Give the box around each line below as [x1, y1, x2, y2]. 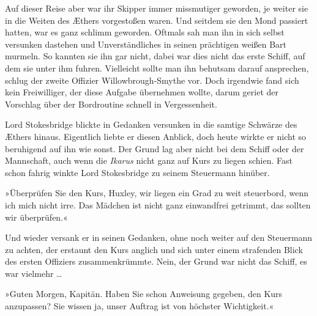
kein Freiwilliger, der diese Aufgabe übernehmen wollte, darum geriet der [5, 86, 279, 98]
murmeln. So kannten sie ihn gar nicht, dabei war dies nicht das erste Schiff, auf [5, 50, 305, 62]
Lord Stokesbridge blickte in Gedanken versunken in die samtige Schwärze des [5, 118, 297, 131]
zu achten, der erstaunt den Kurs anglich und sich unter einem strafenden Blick [5, 243, 303, 255]
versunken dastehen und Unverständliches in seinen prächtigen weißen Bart [5, 37, 287, 50]
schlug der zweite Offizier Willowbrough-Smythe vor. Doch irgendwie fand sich [5, 73, 299, 86]
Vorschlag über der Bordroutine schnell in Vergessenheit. [5, 97, 217, 110]
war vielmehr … [5, 266, 62, 279]
